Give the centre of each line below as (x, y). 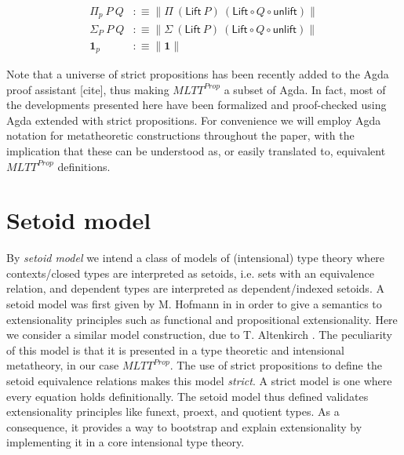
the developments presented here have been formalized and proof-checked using (197, 105)
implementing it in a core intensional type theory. (126, 442)
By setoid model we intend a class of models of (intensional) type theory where (196, 258)
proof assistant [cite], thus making (88, 89)
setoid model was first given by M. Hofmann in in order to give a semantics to (194, 304)
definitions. (84, 166)
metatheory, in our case (63, 365)
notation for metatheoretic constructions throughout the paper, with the (180, 135)
